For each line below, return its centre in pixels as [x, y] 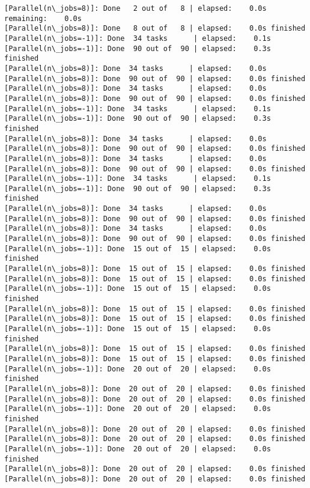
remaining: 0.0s [43, 18]
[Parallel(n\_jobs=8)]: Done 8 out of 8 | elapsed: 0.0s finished [155, 29]
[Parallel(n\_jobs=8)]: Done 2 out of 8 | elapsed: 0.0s [135, 8]
